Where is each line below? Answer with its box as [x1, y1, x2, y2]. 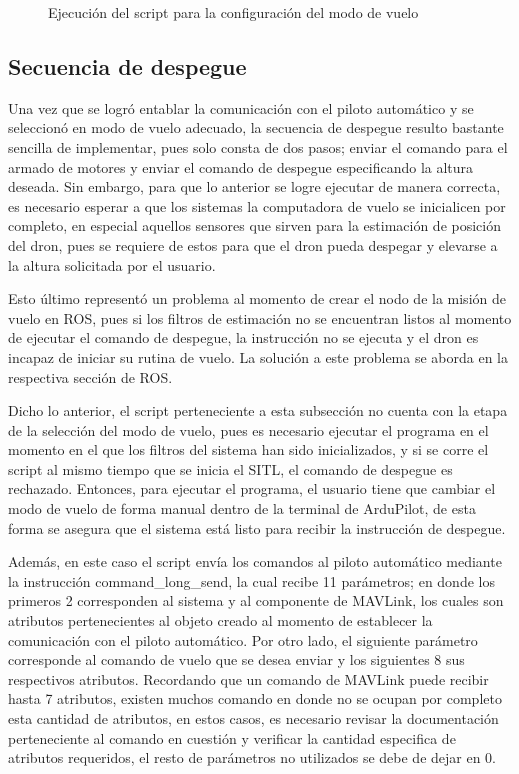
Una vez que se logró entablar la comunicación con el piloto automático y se [8, 97, 474, 118]
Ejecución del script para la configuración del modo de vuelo [48, 2, 419, 22]
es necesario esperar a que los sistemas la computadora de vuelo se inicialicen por [8, 195, 506, 216]
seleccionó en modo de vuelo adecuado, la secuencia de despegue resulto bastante [8, 117, 504, 138]
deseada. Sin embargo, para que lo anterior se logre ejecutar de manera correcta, [8, 176, 501, 197]
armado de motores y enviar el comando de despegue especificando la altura [8, 156, 474, 177]
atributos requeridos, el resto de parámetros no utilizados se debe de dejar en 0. [8, 747, 496, 768]
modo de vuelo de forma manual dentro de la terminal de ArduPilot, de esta [8, 498, 476, 519]
